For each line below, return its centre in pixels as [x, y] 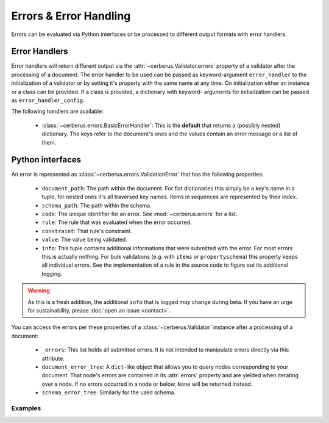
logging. [52, 273]
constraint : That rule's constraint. [87, 231]
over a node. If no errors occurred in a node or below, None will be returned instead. [147, 384]
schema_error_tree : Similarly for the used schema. [109, 392]
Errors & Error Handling [71, 16]
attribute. [53, 358]
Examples [26, 408]
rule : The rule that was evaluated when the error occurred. [117, 222]
